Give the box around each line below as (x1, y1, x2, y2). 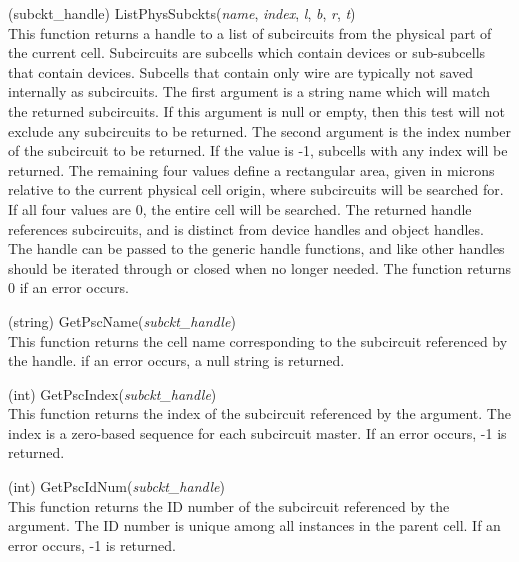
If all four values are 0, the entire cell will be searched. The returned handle (8, 198, 472, 219)
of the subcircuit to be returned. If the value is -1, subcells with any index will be (8, 140, 508, 161)
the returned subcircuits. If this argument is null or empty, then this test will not (8, 100, 505, 121)
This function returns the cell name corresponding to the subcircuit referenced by (8, 330, 508, 351)
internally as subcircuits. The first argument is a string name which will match (8, 81, 491, 102)
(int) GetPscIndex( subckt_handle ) (8, 383, 217, 404)
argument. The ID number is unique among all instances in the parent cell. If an (8, 515, 501, 536)
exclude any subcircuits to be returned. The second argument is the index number (8, 120, 511, 141)
